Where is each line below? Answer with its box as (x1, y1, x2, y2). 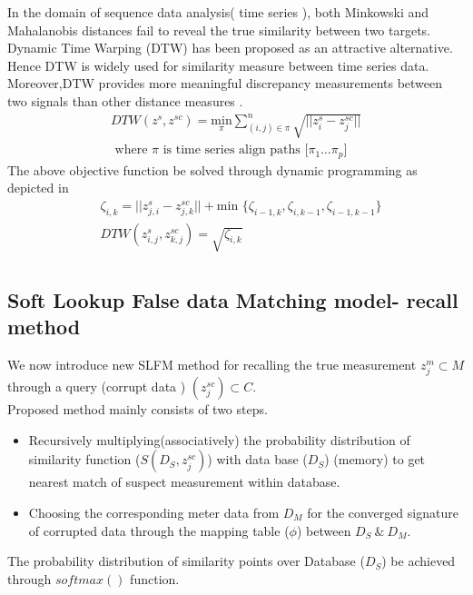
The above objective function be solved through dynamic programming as (7, 160, 418, 179)
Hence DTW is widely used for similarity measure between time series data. (7, 55, 429, 74)
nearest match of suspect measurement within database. (28, 472, 340, 491)
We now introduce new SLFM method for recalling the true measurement (7, 355, 417, 374)
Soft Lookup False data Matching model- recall (7, 285, 458, 313)
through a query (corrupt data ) (7, 377, 186, 396)
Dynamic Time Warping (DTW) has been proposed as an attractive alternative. (7, 38, 453, 57)
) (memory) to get (324, 450, 426, 469)
